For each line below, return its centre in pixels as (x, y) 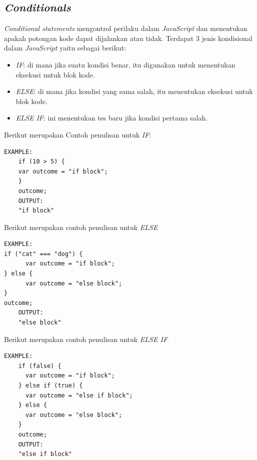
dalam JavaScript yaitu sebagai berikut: (65, 48)
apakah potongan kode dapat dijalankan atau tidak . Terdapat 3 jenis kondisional (128, 38)
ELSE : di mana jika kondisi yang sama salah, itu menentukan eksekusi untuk (134, 91)
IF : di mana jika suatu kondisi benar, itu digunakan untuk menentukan (125, 64)
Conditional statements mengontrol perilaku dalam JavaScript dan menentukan (126, 28)
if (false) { (40, 366)
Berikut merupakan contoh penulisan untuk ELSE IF (86, 339)
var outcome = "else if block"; (79, 395)
